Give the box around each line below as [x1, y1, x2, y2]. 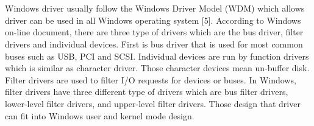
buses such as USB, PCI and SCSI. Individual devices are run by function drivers [5, 49, 309, 62]
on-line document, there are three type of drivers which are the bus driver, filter [5, 26, 304, 38]
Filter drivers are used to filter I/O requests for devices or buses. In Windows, [5, 73, 296, 86]
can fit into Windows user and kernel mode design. [5, 109, 194, 122]
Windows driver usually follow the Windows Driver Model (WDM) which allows [5, 2, 305, 15]
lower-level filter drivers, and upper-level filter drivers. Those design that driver [5, 97, 301, 110]
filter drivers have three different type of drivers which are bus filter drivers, [5, 85, 288, 98]
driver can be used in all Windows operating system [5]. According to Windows [5, 13, 301, 26]
